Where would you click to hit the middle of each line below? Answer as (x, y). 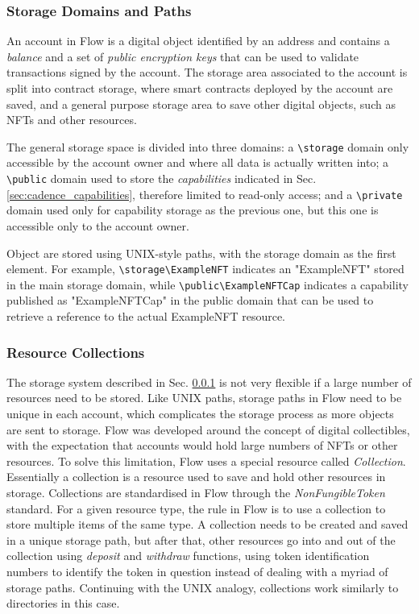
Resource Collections (76, 352)
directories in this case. (63, 603)
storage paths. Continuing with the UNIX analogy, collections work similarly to (203, 587)
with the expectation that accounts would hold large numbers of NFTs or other (202, 445)
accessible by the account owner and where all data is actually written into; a (197, 162)
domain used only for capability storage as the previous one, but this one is (193, 210)
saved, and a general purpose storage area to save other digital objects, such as (201, 104)
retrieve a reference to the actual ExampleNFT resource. (146, 316)
